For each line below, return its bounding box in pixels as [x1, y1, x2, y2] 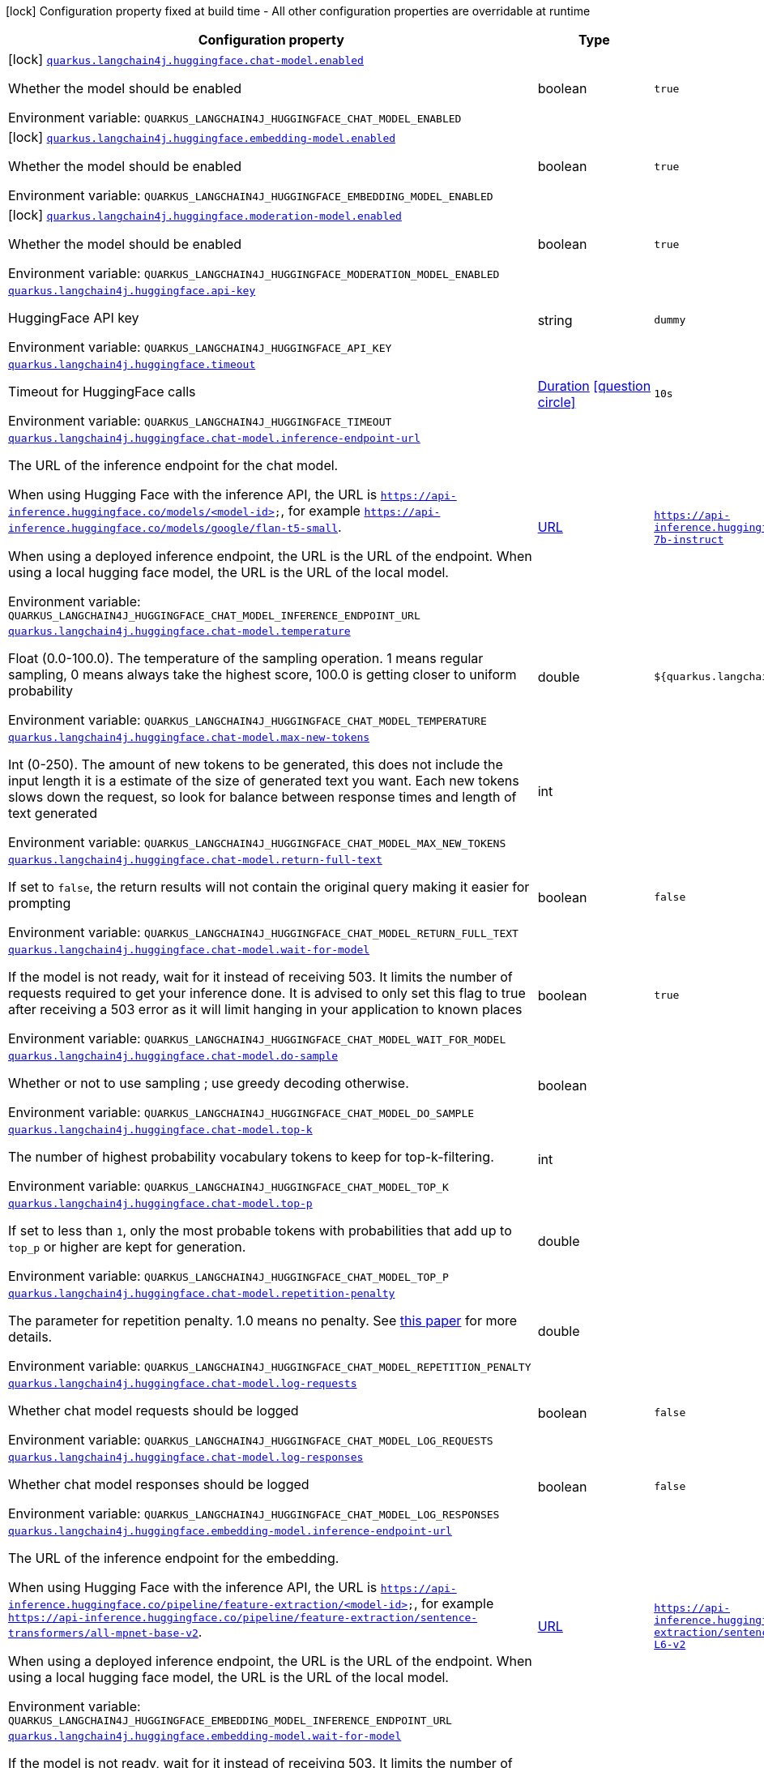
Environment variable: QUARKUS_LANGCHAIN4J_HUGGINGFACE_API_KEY [8, 339, 392, 355]
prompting [8, 895, 71, 911]
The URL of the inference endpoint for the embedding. [8, 1550, 339, 1566]
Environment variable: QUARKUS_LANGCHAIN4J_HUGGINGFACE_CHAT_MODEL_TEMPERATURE [8, 712, 487, 728]
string [537, 311, 573, 328]
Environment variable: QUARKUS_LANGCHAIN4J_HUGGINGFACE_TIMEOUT [8, 413, 392, 429]
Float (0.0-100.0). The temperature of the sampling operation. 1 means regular [8, 650, 484, 666]
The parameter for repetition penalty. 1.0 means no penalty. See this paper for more [8, 1312, 518, 1329]
